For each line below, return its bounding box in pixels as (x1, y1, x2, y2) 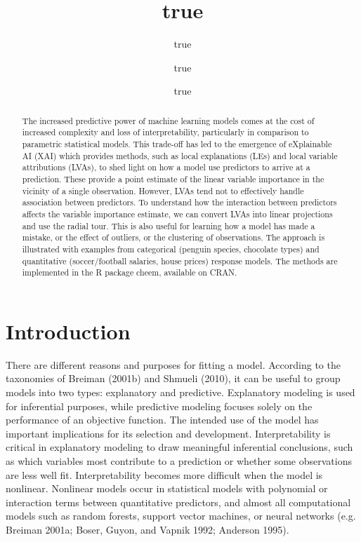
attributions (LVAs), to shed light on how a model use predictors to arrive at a (22, 161, 310, 173)
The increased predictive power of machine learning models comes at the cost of (22, 114, 315, 126)
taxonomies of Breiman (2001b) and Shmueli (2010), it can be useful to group (6, 371, 341, 386)
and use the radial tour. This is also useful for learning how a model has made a (22, 219, 315, 231)
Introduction (6, 316, 131, 345)
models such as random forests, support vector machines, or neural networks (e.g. (6, 508, 356, 523)
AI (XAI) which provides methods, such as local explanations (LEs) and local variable (22, 149, 338, 161)
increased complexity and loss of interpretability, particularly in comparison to (22, 126, 309, 138)
